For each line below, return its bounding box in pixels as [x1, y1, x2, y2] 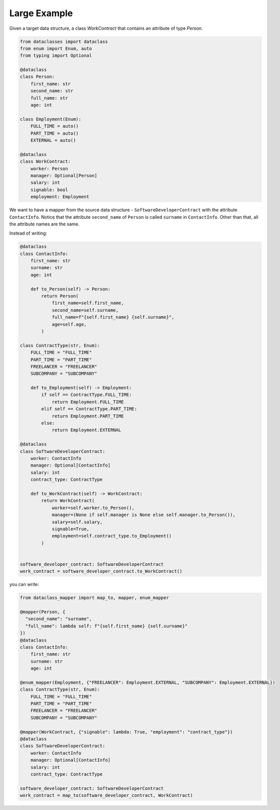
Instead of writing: [9, 230, 47, 237]
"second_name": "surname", [25, 616, 92, 622]
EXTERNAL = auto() [30, 138, 76, 143]
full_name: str [30, 95, 68, 101]
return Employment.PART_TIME [51, 413, 124, 419]
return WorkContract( [41, 498, 95, 504]
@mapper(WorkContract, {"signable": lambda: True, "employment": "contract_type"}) [20, 729, 233, 735]
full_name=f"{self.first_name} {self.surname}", [51, 314, 175, 320]
